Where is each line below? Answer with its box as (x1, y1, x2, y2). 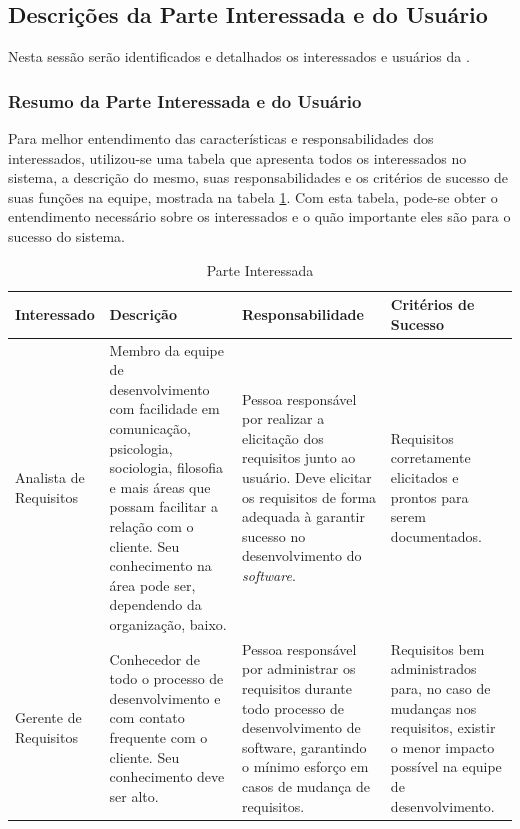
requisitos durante (242, 677, 352, 698)
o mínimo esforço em (242, 756, 369, 777)
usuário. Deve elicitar (242, 466, 372, 487)
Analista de (15, 466, 85, 487)
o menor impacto (390, 736, 495, 757)
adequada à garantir (242, 506, 365, 527)
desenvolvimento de (242, 717, 361, 738)
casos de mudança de (242, 775, 371, 796)
